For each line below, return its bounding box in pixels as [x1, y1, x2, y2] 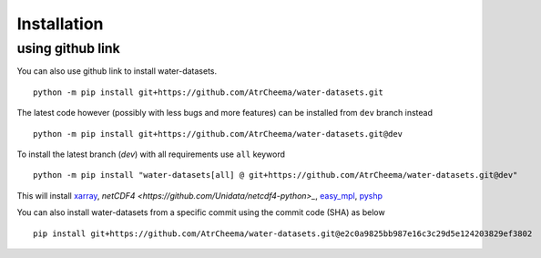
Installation [16, 14, 104, 34]
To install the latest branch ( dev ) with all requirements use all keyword [16, 149, 286, 160]
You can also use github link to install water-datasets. [16, 66, 218, 77]
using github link [16, 40, 120, 57]
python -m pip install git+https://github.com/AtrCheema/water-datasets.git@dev [33, 129, 403, 139]
